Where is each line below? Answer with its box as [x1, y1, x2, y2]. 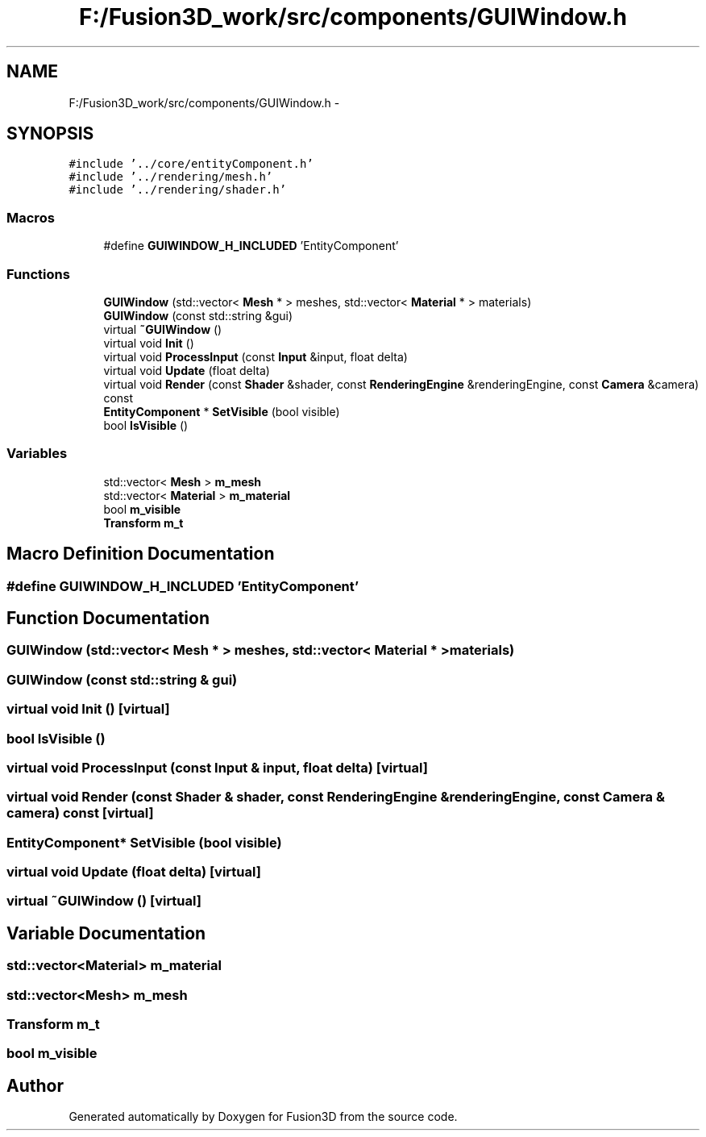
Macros [6, 209, 55, 226]
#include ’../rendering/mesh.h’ [69, 170, 273, 184]
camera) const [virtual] [6, 805, 154, 822]
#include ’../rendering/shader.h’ [69, 183, 287, 197]
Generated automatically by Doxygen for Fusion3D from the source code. [69, 1110, 458, 1124]
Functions [6, 265, 70, 282]
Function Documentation [6, 607, 210, 628]
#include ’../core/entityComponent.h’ [69, 157, 314, 171]
